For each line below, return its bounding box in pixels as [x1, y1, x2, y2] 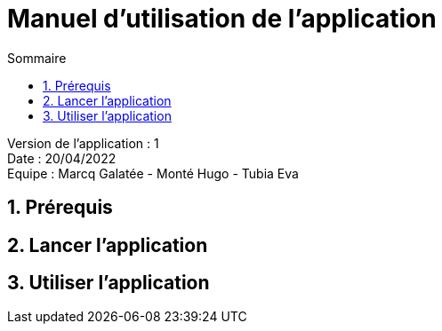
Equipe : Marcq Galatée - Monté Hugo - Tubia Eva [7, 165, 299, 181]
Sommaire [7, 50, 67, 66]
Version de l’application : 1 [7, 135, 159, 151]
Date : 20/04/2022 [7, 150, 117, 166]
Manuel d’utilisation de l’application [7, 4, 437, 34]
